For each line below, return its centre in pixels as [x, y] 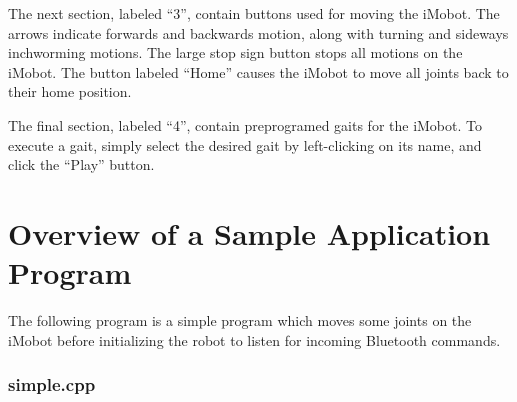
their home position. [70, 91]
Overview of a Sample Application [249, 232]
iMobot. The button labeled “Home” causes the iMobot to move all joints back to [258, 71]
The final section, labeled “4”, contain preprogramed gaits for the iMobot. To [245, 124]
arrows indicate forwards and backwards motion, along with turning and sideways [258, 32]
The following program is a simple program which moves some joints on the [240, 320]
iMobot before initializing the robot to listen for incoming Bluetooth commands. [254, 339]
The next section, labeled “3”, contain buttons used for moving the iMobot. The [254, 13]
